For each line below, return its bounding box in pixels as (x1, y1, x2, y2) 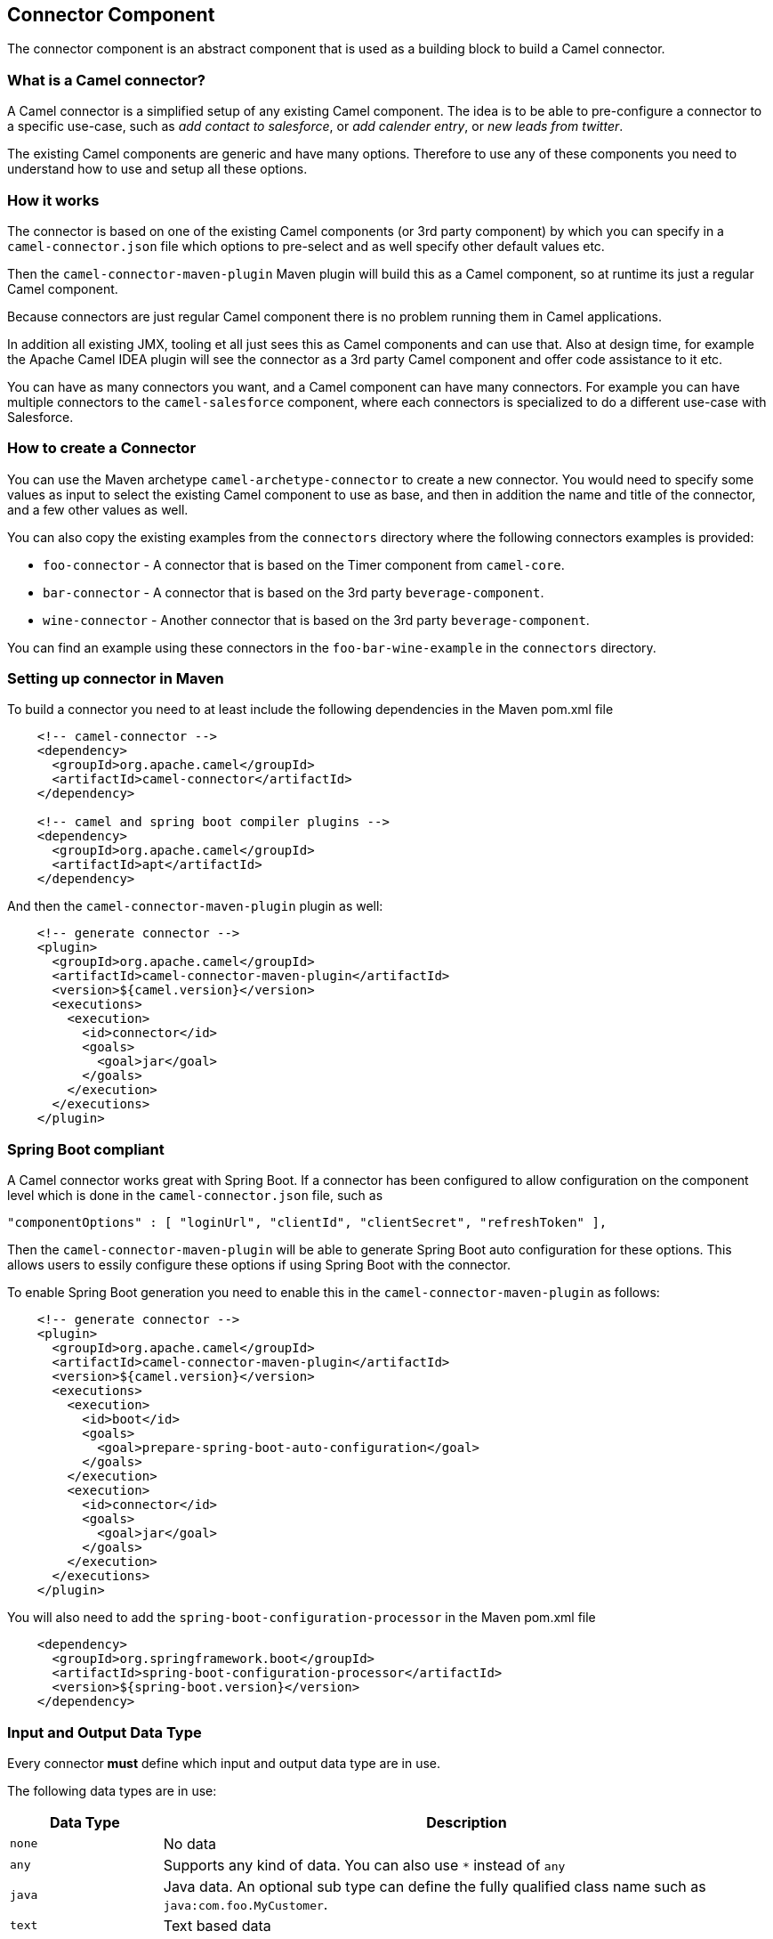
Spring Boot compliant (7, 1140, 165, 1158)
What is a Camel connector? (7, 70, 206, 89)
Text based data (163, 1916, 271, 1935)
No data (163, 1834, 217, 1853)
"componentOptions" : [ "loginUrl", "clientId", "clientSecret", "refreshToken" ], (7, 1215, 608, 1230)
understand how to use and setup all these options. (7, 161, 308, 177)
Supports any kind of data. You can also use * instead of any (163, 1855, 566, 1874)
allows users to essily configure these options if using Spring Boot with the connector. (7, 1257, 511, 1273)
